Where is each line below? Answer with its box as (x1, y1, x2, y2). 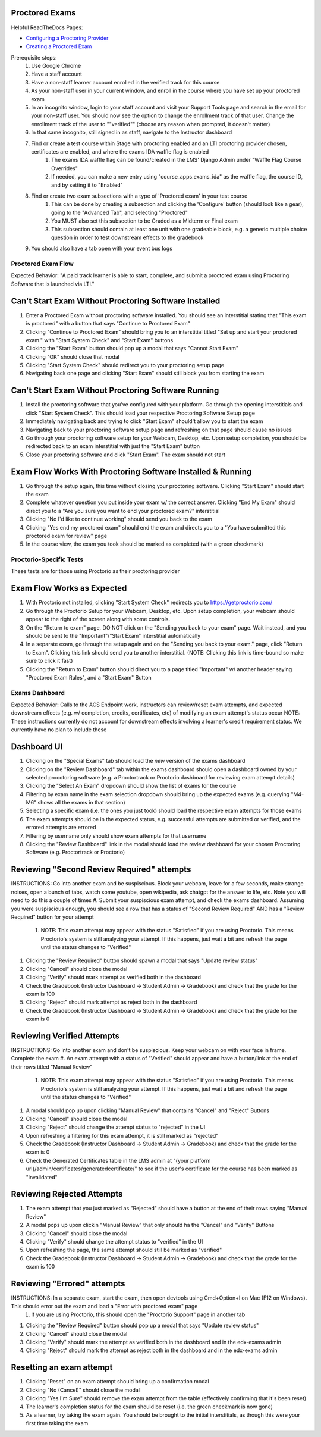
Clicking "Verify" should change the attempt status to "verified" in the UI (26, 1238, 203, 1245)
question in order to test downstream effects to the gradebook (51, 234, 204, 241)
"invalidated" (26, 1173, 58, 1181)
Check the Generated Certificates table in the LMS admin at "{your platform (26, 1157, 211, 1164)
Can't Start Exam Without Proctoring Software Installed (11, 296, 221, 306)
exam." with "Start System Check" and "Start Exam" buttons (26, 336, 174, 343)
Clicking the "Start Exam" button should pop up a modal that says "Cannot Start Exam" (26, 345, 239, 352)
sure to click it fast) (26, 658, 73, 665)
